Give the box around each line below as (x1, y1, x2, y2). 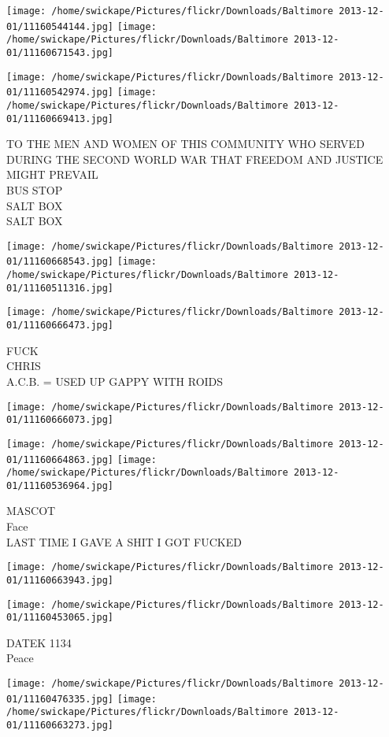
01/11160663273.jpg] (6, 720, 114, 731)
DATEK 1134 (6, 634, 72, 650)
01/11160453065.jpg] (6, 612, 114, 624)
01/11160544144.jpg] (6, 20, 114, 32)
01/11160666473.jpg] (6, 320, 114, 331)
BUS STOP (6, 182, 63, 198)
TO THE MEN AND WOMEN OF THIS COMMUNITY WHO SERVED (6, 135, 365, 152)
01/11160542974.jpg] (6, 87, 114, 98)
